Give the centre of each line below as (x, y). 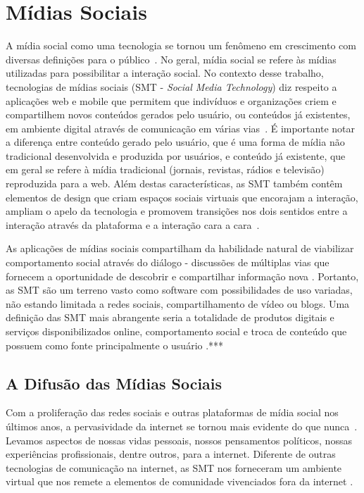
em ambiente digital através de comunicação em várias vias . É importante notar (180, 128)
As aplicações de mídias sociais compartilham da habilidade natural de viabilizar (180, 248)
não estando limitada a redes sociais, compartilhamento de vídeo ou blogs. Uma (178, 303)
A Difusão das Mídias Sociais (114, 383)
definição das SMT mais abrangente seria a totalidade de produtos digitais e (170, 317)
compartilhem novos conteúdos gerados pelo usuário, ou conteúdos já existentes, (178, 114)
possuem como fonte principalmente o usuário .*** (115, 345)
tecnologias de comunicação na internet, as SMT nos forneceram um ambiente (174, 467)
